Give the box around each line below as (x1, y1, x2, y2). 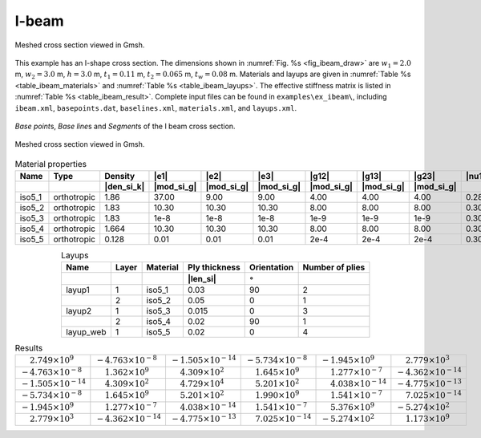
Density (104, 171, 135, 182)
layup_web (65, 326, 107, 337)
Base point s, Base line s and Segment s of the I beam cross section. (14, 121, 236, 131)
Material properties (14, 158, 87, 169)
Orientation (249, 262, 294, 273)
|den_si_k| (104, 181, 145, 193)
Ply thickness (187, 262, 240, 273)
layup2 (65, 305, 92, 316)
